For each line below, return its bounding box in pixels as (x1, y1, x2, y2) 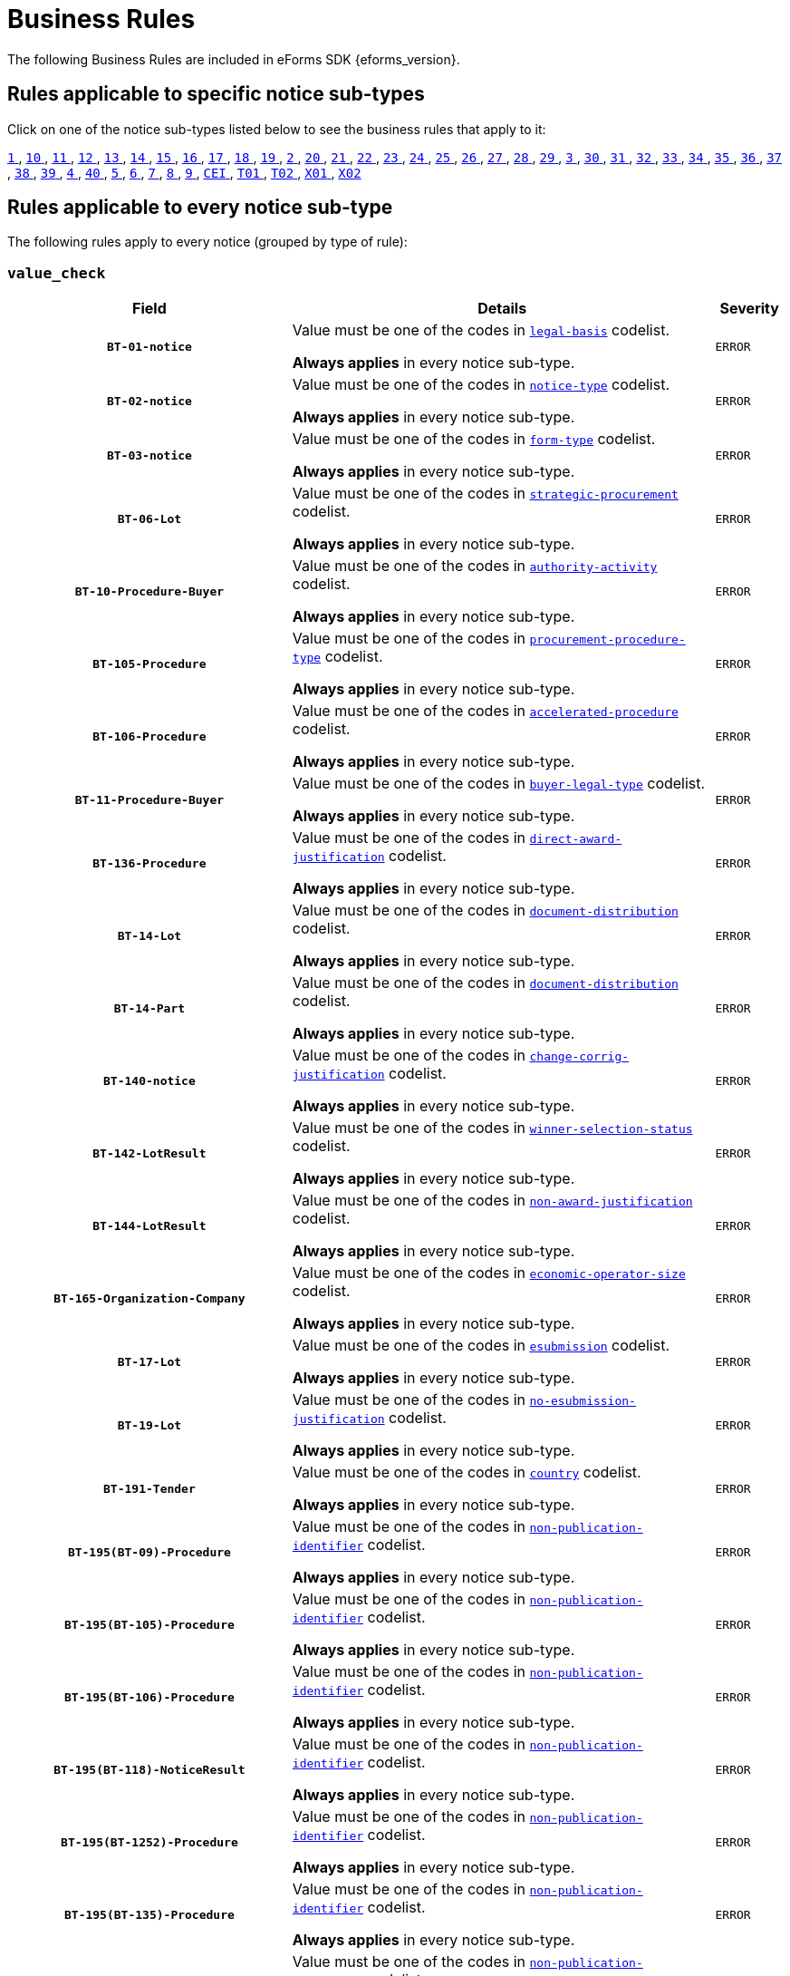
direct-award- (529, 832, 622, 847)
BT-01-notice (106, 339, 192, 354)
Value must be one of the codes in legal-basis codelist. (292, 321, 670, 340)
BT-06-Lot (117, 511, 182, 526)
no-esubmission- (529, 1394, 636, 1409)
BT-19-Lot (117, 1418, 182, 1432)
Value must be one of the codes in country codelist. (292, 1463, 641, 1482)
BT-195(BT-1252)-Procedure (61, 1835, 238, 1849)
